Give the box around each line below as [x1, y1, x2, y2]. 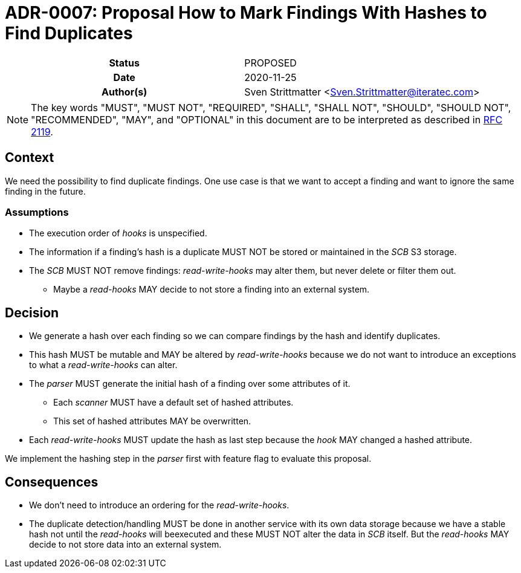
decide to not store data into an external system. [29, 539, 222, 550]
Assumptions [5, 206, 69, 218]
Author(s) [102, 85, 147, 98]
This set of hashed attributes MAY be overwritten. [53, 416, 251, 427]
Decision [5, 305, 59, 320]
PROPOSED [244, 56, 297, 69]
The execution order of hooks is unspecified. [29, 228, 207, 239]
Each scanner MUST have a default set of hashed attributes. [53, 397, 294, 408]
